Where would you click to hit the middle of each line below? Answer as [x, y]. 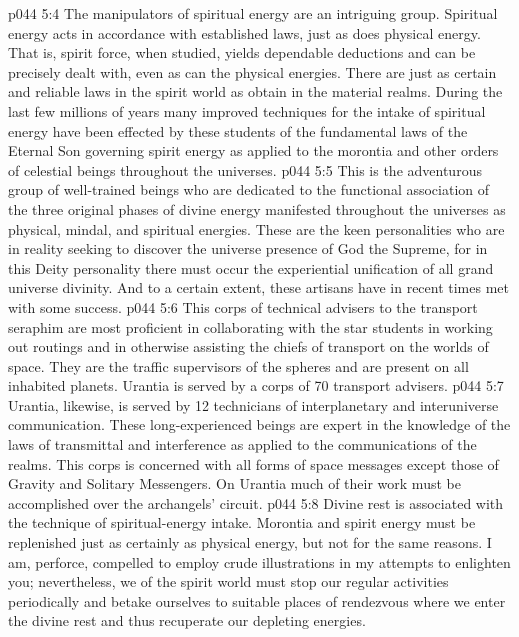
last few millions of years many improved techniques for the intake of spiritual [247, 110]
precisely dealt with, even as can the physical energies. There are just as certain [252, 71]
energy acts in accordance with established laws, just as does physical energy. [244, 32]
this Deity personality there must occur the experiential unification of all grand [251, 267]
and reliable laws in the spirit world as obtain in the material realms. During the [255, 91]
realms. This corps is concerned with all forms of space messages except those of [253, 463]
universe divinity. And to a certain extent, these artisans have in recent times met [259, 287]
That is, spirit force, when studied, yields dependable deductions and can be [242, 52]
